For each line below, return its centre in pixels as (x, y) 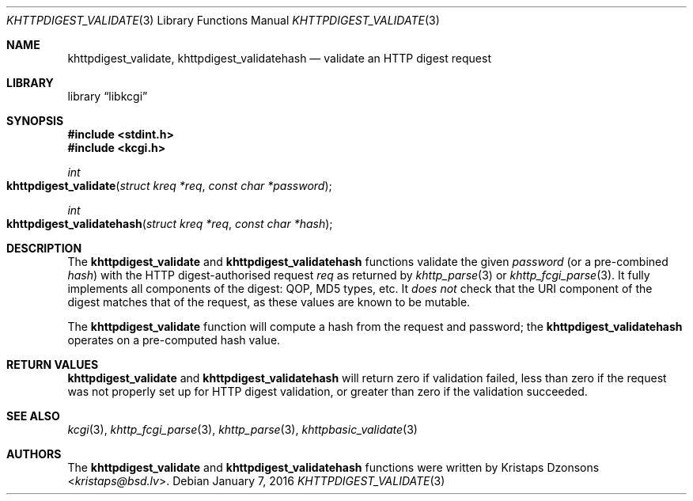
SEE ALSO (33, 416)
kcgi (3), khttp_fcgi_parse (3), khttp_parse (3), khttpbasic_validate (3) (242, 429)
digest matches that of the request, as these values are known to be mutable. (269, 302)
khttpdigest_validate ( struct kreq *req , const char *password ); (169, 186)
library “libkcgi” (108, 96)
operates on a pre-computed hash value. (174, 340)
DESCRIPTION (44, 248)
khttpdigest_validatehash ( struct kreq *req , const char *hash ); (170, 224)
